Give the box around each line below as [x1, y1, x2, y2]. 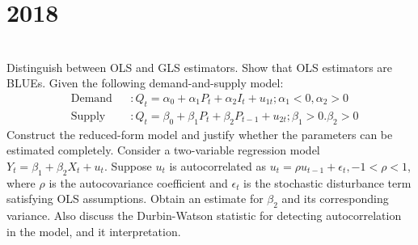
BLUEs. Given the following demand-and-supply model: [6, 74, 284, 91]
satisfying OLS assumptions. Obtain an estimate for [6, 190, 264, 207]
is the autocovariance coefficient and [49, 174, 228, 191]
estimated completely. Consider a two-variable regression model [6, 142, 320, 158]
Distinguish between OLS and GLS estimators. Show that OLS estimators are [6, 58, 393, 75]
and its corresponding [281, 190, 389, 207]
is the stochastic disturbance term [243, 174, 412, 191]
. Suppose [103, 157, 152, 174]
